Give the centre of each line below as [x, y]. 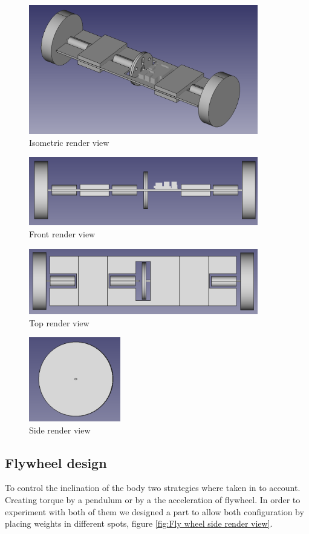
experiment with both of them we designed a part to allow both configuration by [154, 511]
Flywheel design [56, 462]
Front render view [62, 234]
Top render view [59, 322]
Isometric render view [69, 142]
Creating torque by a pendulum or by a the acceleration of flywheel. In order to [153, 499]
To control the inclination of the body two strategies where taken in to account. [153, 488]
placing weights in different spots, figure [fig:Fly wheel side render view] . [139, 523]
